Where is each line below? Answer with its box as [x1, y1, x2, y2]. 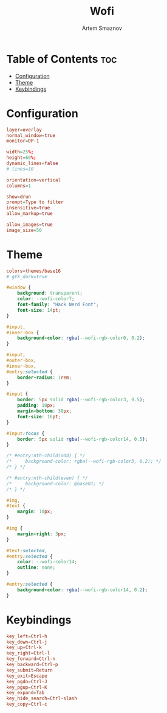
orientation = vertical [6, 177, 61, 183]
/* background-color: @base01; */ [6, 480, 104, 486]
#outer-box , [6, 357, 36, 364]
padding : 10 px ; [17, 402, 56, 409]
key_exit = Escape [6, 673, 47, 679]
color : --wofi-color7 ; [17, 296, 75, 302]
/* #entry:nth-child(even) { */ [6, 475, 88, 481]
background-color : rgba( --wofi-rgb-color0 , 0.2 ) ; [17, 335, 146, 342]
